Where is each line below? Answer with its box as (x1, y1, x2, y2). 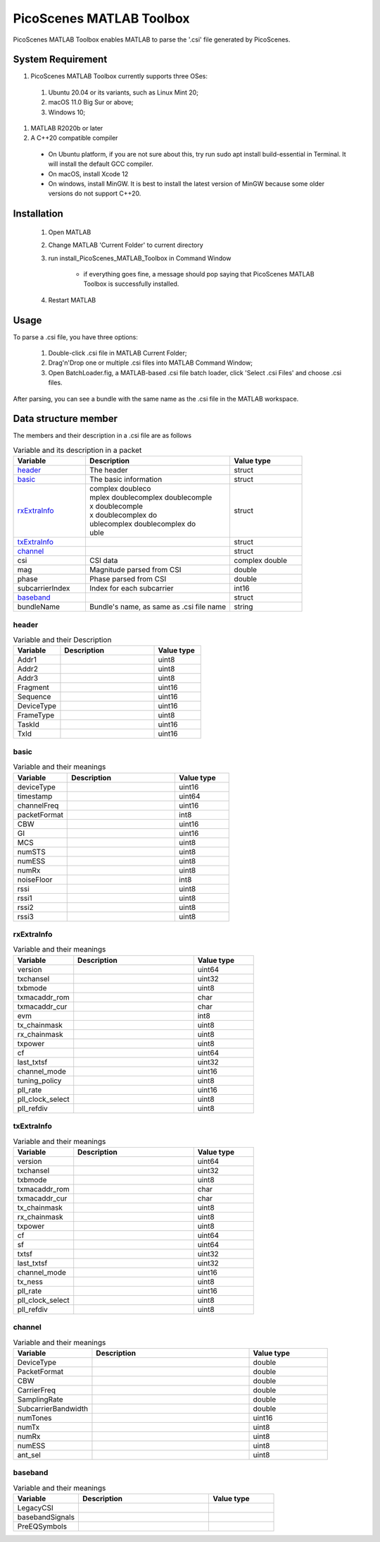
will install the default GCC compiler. (48, 159, 154, 169)
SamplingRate (17, 1394, 63, 1404)
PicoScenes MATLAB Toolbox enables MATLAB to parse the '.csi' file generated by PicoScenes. (13, 35, 291, 44)
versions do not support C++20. (48, 189, 141, 198)
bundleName (17, 602, 60, 612)
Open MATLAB (48, 228, 91, 236)
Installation (13, 208, 63, 220)
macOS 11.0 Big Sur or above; (48, 98, 134, 107)
